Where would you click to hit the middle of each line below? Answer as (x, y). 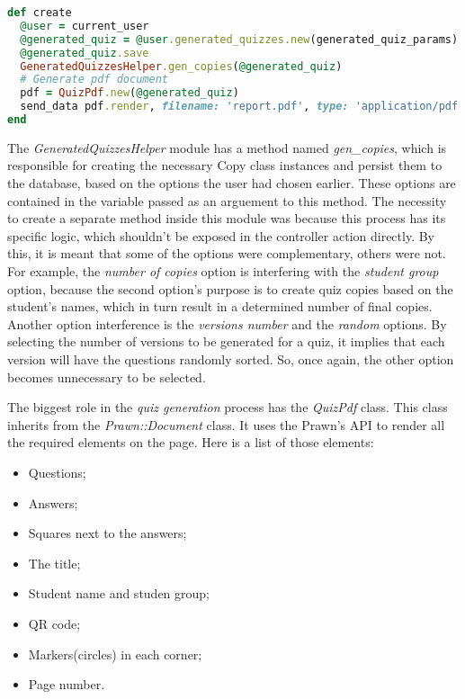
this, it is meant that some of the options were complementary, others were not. (227, 253)
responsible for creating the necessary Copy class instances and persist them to (225, 165)
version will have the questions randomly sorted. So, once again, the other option (231, 359)
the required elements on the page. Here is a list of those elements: (191, 442)
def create (40, 13)
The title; (54, 563)
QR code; (54, 623)
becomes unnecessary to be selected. (107, 376)
